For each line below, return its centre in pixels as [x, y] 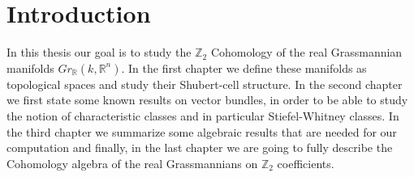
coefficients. [306, 163]
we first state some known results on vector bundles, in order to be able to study [207, 100]
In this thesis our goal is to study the [99, 52]
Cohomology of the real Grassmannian [306, 52]
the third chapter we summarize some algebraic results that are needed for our [202, 131]
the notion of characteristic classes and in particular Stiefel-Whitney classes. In [203, 115]
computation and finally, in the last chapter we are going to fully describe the [200, 147]
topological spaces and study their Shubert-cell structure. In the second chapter [205, 84]
